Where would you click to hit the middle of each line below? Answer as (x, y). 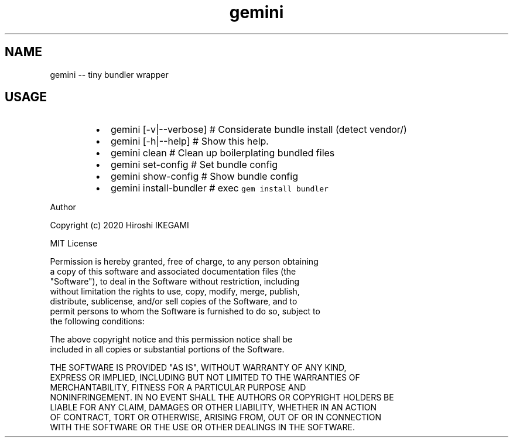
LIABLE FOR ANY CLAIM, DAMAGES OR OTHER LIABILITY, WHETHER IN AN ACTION (213, 407)
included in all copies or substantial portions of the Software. (167, 350)
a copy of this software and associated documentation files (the (173, 272)
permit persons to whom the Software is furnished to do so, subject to (185, 311)
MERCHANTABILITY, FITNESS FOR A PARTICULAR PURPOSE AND (178, 388)
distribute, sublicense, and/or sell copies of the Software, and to (174, 301)
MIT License (74, 244)
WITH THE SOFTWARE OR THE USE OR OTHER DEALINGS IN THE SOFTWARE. (202, 427)
